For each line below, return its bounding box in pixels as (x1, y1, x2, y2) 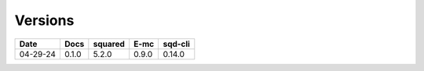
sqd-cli (163, 38, 190, 49)
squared (93, 38, 126, 49)
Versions (14, 12, 75, 29)
